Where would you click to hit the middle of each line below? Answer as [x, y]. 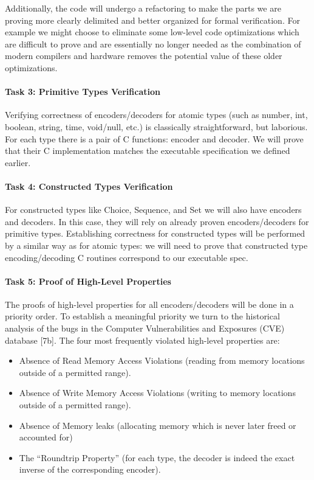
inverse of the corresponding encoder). [90, 469]
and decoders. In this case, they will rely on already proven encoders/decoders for [157, 221]
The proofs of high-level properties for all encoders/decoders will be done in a [149, 304]
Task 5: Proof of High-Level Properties [88, 281]
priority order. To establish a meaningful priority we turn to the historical [142, 316]
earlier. [18, 162]
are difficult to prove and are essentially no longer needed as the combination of [153, 43]
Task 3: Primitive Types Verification [83, 92]
